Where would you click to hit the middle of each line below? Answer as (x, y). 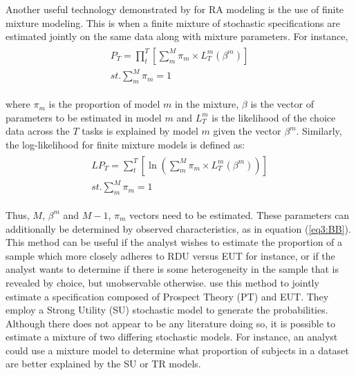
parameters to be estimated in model (84, 117)
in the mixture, (207, 104)
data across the (38, 131)
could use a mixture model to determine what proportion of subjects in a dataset (177, 350)
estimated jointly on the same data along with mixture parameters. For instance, (177, 36)
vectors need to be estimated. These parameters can (240, 214)
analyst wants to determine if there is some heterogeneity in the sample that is (172, 269)
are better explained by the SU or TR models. (103, 364)
